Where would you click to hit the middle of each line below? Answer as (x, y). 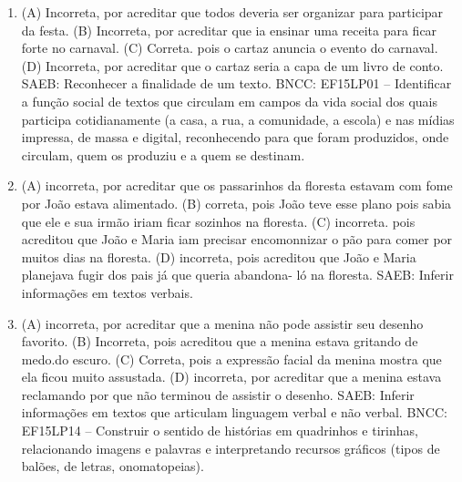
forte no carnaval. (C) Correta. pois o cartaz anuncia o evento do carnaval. (230, 48)
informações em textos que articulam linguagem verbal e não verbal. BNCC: (234, 412)
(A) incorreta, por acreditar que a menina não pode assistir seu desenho (222, 323)
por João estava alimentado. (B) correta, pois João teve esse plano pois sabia (236, 203)
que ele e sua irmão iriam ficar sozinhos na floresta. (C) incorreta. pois (218, 221)
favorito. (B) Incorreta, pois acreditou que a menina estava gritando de (220, 341)
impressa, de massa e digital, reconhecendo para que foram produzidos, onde (235, 137)
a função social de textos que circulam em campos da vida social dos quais (230, 101)
